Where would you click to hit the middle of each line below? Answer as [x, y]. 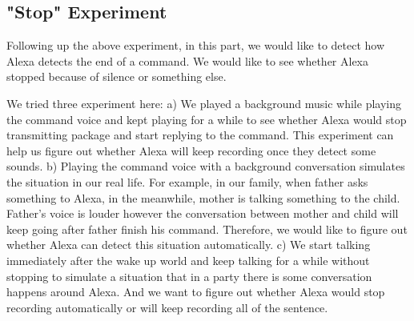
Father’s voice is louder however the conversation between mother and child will [203, 213]
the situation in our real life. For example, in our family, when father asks [187, 181]
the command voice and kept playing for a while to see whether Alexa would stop [207, 119]
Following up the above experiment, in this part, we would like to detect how [196, 45]
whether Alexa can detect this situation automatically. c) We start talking [189, 245]
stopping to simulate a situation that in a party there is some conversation [189, 276]
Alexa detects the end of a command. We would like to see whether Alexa [188, 60]
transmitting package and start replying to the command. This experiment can [200, 135]
